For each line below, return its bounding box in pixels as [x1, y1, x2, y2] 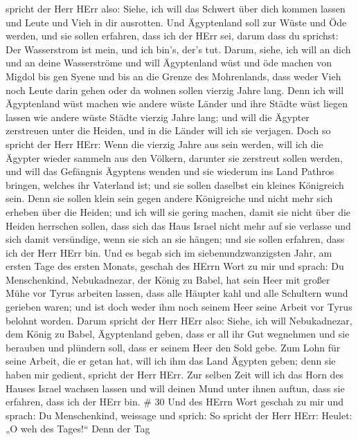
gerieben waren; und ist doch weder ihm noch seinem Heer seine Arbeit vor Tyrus [6, 300, 352, 314]
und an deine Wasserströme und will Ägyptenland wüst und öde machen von [6, 55, 332, 70]
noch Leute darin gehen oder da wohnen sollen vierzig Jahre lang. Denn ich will [6, 82, 344, 97]
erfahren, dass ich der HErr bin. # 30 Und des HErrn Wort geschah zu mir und [6, 394, 343, 409]
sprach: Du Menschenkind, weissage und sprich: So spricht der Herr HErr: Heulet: [6, 407, 352, 422]
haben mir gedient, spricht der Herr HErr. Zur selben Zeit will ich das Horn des [6, 367, 344, 382]
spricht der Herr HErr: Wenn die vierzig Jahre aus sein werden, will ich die [6, 136, 323, 151]
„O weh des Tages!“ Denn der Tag [6, 421, 150, 436]
